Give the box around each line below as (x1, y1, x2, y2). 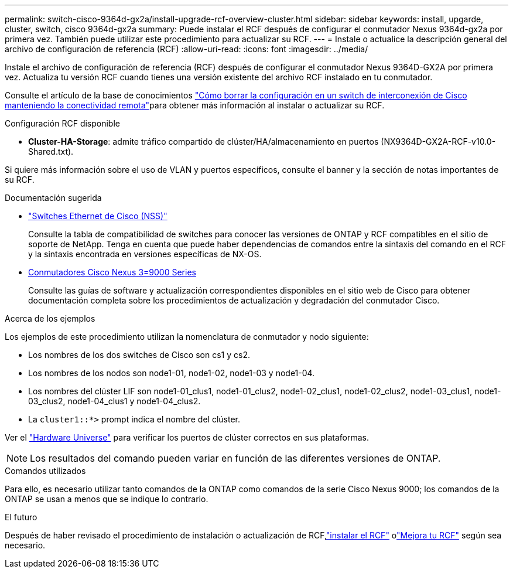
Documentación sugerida (5, 193, 102, 203)
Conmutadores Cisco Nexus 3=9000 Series (28, 267, 196, 277)
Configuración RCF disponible (5, 118, 120, 128)
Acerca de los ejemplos (5, 313, 95, 323)
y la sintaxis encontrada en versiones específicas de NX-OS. (28, 249, 262, 259)
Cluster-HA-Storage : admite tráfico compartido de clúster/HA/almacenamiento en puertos (28, 137, 379, 146)
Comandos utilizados (5, 466, 86, 476)
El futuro (5, 512, 37, 522)
